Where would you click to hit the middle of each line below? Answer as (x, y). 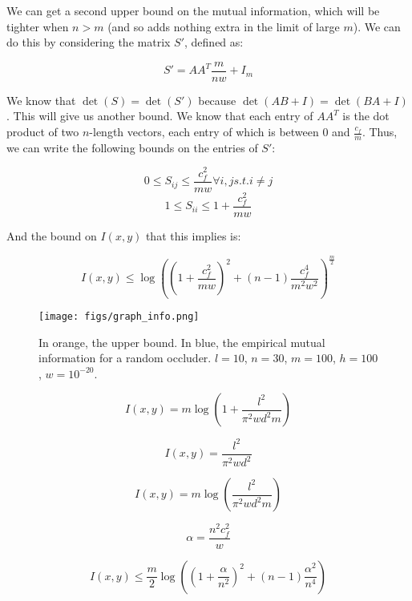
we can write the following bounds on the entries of (132, 147)
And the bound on (52, 235)
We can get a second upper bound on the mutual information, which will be (193, 10)
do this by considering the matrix (89, 42)
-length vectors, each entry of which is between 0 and (220, 132)
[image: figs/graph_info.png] (119, 317)
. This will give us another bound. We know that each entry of (160, 116)
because (217, 100)
